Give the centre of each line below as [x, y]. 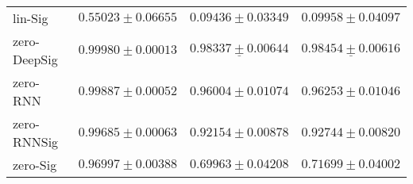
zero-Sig [35, 165]
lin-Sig [31, 18]
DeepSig [35, 59]
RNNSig [36, 142]
